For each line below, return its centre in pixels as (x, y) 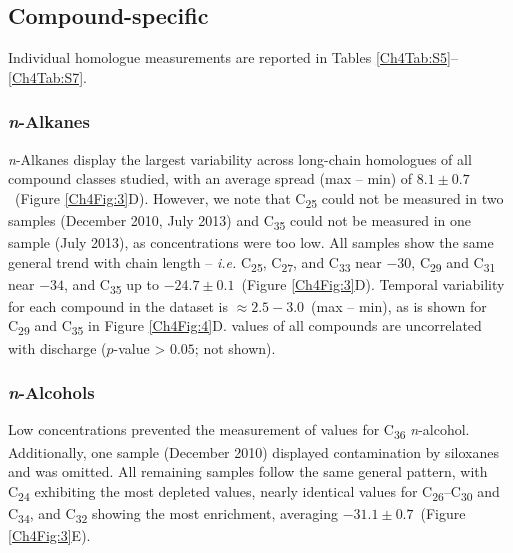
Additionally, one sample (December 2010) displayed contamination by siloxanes (253, 451)
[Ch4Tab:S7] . (47, 76)
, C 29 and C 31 (453, 263)
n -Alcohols (51, 392)
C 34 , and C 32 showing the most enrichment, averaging (173, 514)
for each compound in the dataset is (118, 305)
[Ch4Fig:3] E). (49, 534)
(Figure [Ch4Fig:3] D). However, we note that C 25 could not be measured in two (259, 199)
